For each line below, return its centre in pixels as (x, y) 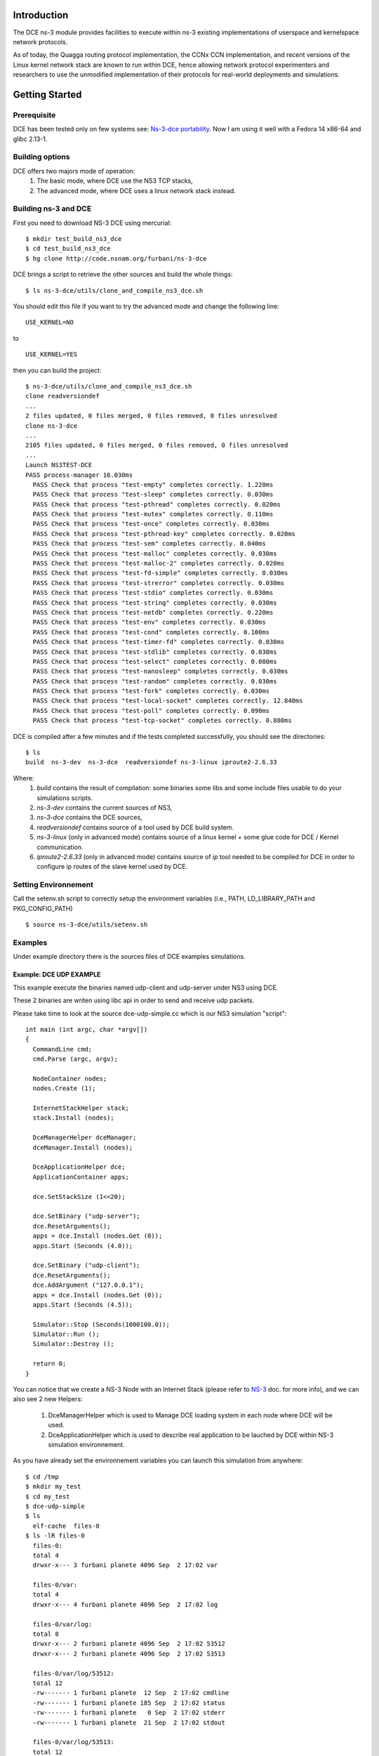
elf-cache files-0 (66, 1526)
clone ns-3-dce (52, 426)
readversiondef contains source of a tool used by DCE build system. (135, 827)
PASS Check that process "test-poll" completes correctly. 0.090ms (151, 710)
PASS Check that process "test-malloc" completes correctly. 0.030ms (155, 553)
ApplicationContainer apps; (81, 1177)
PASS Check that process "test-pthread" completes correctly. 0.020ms (157, 504)
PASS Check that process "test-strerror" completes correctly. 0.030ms (159, 583)
